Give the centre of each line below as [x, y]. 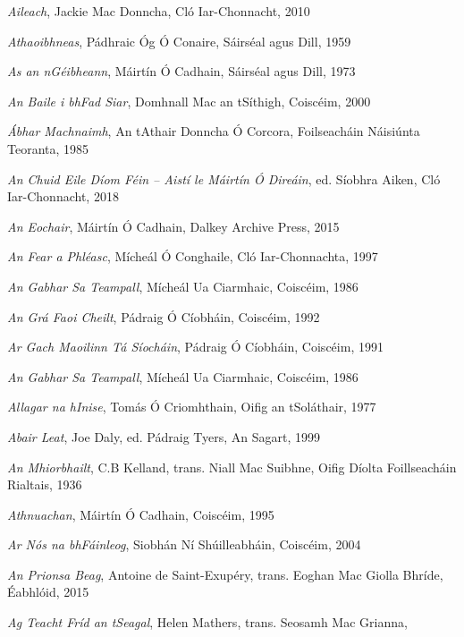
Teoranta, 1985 [48, 148]
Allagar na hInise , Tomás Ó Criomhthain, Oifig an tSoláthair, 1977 [192, 407]
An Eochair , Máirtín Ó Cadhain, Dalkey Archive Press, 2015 [173, 226]
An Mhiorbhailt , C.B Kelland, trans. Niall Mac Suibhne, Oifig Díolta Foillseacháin [232, 467]
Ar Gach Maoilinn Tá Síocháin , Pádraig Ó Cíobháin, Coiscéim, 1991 [195, 347]
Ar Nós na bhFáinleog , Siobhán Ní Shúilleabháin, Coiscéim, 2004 [184, 544]
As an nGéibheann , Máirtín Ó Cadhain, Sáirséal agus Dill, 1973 [181, 71]
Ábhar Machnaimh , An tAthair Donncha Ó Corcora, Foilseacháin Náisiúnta [214, 131]
